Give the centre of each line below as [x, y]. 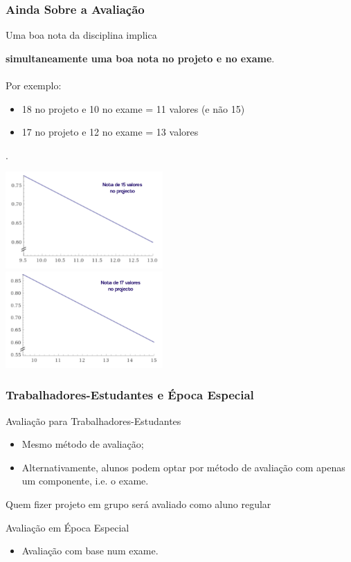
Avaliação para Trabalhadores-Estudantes [93, 420]
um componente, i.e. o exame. [85, 481]
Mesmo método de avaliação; [83, 444]
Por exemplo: [34, 85]
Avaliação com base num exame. [90, 551]
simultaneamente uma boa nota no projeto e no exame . [140, 58]
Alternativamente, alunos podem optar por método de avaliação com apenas [183, 467]
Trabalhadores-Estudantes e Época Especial [130, 395]
